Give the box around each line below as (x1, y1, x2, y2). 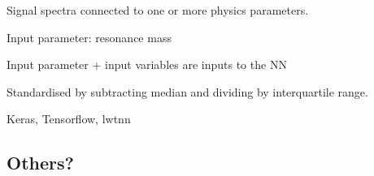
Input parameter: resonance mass (7, 28, 172, 45)
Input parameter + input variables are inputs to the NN (7, 56, 287, 73)
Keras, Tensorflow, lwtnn (7, 110, 131, 127)
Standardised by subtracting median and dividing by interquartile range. (7, 83, 368, 100)
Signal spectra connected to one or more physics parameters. (7, 2, 309, 18)
